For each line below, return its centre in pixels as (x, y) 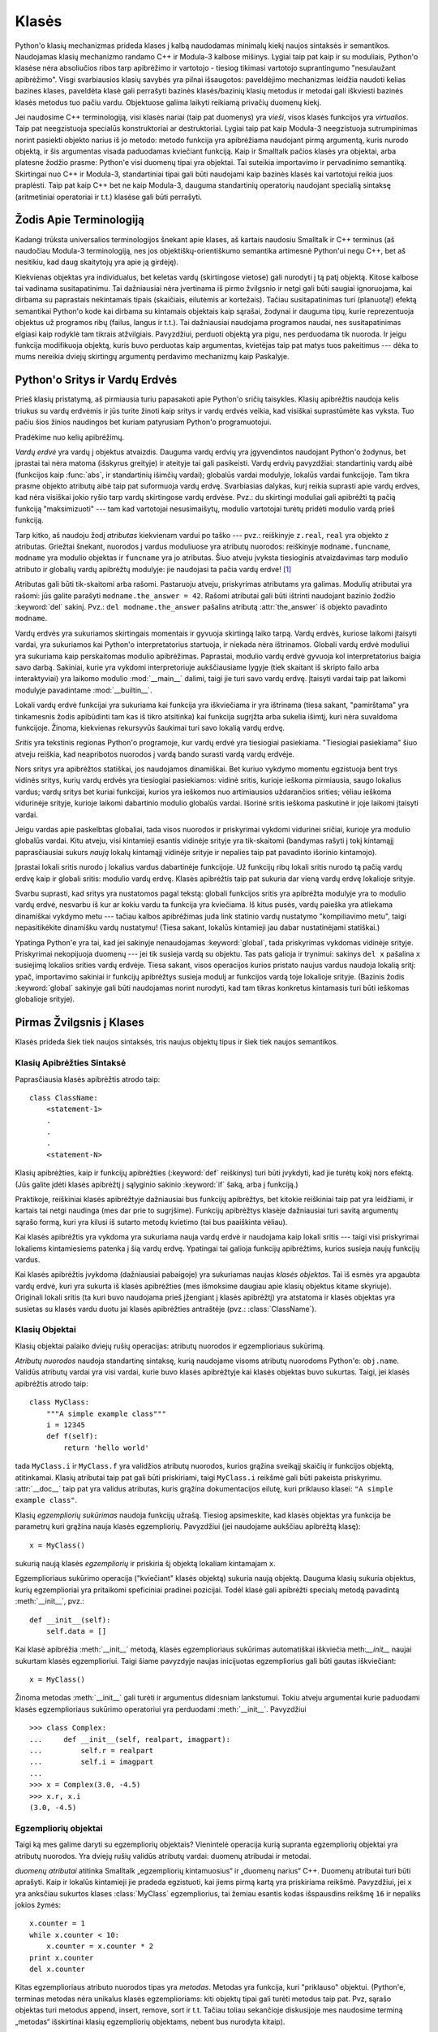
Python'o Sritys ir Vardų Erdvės (96, 380)
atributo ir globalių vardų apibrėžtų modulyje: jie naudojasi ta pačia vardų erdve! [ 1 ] (153, 569)
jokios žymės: (38, 1905)
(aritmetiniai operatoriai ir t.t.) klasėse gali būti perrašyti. (109, 197)
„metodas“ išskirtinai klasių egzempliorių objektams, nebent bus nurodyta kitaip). (150, 2021)
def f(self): (72, 1436)
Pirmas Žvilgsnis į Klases (80, 1023)
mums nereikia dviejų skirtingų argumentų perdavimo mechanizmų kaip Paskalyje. (152, 357)
